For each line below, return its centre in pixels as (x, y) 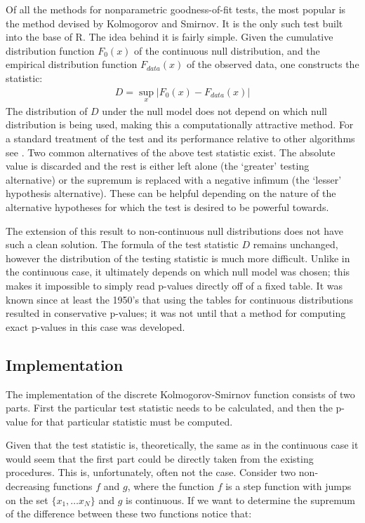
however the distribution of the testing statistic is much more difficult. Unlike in (178, 258)
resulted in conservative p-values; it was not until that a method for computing (176, 313)
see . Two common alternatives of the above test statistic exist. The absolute (171, 152)
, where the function (171, 486)
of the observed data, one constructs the (273, 64)
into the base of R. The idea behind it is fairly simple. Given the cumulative (170, 37)
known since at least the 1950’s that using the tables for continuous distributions (179, 299)
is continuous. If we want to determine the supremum (240, 500)
